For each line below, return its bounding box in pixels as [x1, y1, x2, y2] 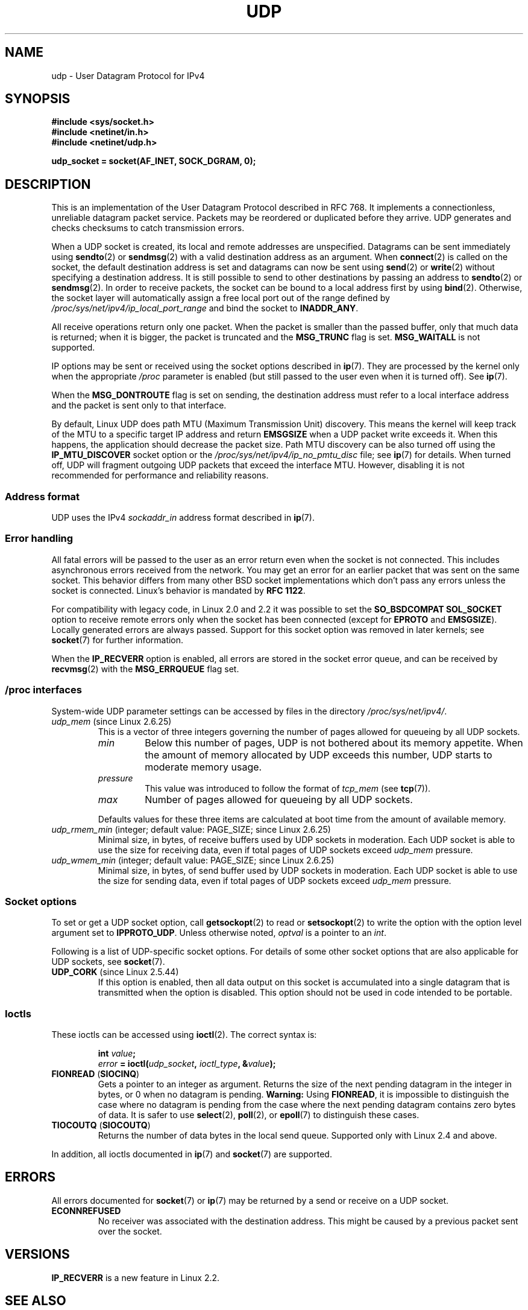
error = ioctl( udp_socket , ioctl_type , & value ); [98, 1058, 276, 1069]
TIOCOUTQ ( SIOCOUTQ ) [51, 1120, 151, 1131]
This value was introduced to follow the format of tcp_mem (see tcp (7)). [145, 783, 431, 793]
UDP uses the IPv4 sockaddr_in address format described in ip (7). [51, 512, 315, 523]
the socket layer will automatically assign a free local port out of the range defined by [51, 293, 390, 304]
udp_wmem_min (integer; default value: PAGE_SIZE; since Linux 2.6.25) [51, 854, 335, 865]
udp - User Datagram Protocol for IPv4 [51, 70, 205, 81]
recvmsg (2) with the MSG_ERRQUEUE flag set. [51, 663, 239, 674]
